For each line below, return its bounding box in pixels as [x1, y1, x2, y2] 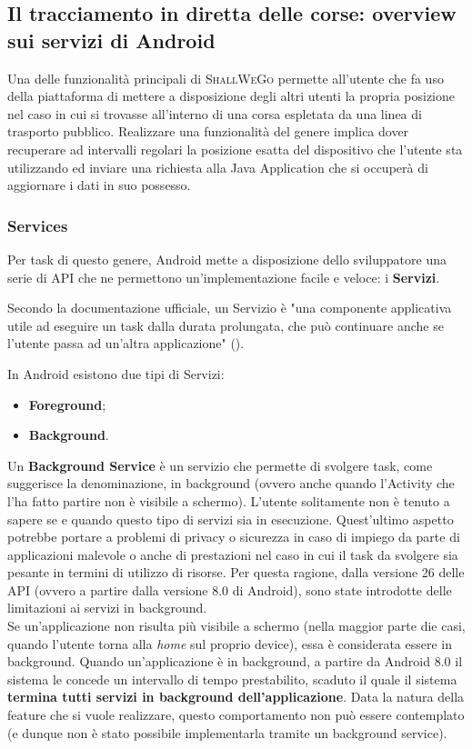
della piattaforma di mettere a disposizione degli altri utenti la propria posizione [7, 86, 456, 105]
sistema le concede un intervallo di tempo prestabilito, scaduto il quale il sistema [7, 669, 457, 688]
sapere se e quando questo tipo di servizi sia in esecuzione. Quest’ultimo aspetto [7, 509, 454, 528]
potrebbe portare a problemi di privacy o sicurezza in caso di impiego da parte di [7, 527, 460, 546]
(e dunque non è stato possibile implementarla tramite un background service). [7, 723, 447, 742]
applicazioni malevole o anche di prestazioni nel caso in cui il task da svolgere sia [7, 544, 458, 564]
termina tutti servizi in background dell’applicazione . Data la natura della [7, 687, 465, 706]
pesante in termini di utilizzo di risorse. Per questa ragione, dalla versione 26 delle [7, 563, 465, 582]
